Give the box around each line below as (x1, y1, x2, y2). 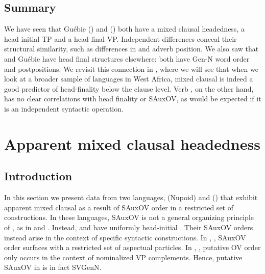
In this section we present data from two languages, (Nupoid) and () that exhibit (4, 192, 258, 203)
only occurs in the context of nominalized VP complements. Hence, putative (4, 252, 243, 262)
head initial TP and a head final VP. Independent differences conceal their (4, 33, 237, 44)
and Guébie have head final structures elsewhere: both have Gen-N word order (4, 53, 250, 64)
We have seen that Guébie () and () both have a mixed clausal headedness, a (4, 23, 245, 34)
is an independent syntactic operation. (4, 103, 124, 114)
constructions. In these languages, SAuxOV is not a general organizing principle (4, 212, 254, 223)
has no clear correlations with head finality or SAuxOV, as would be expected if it (4, 93, 261, 104)
